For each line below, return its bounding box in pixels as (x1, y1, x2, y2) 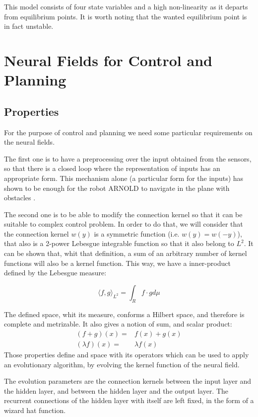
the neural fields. (4, 137, 55, 147)
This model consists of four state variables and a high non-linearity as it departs (4, 1, 248, 11)
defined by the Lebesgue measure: (4, 267, 107, 278)
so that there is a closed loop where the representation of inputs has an (4, 163, 220, 173)
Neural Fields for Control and (4, 50, 212, 70)
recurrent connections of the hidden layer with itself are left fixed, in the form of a (4, 395, 254, 406)
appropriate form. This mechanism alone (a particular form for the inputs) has (4, 172, 244, 183)
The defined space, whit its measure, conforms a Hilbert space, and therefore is (4, 309, 245, 319)
